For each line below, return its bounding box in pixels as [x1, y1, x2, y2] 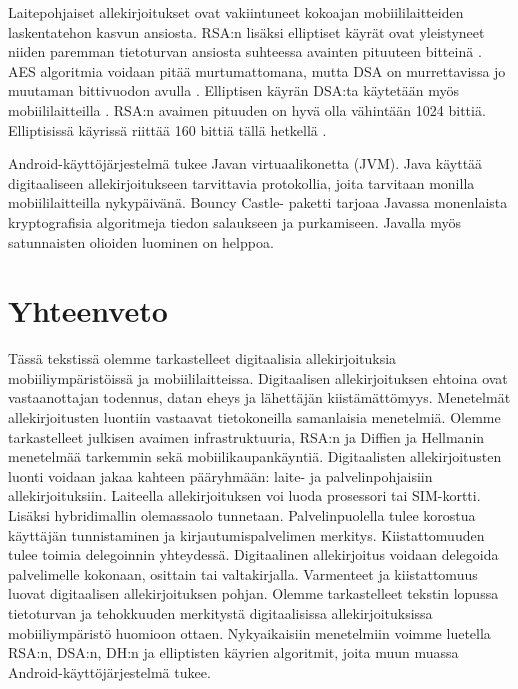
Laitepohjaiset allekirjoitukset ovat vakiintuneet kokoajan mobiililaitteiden [8, 2, 464, 22]
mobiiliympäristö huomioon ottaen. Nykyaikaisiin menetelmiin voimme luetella [8, 622, 491, 643]
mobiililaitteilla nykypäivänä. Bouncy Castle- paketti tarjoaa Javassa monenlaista [8, 192, 508, 213]
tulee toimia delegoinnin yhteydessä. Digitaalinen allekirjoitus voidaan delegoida [8, 544, 499, 565]
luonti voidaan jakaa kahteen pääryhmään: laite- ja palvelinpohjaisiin [8, 465, 433, 486]
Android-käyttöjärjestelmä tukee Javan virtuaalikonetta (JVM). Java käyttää [8, 153, 483, 174]
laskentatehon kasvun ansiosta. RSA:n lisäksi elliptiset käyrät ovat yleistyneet [8, 21, 485, 42]
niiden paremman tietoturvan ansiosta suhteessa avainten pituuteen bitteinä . [8, 41, 482, 62]
